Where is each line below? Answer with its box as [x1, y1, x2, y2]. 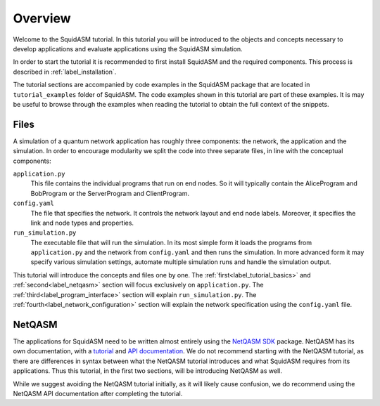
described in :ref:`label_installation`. [13, 67, 117, 76]
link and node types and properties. [30, 218, 134, 227]
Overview [13, 11, 71, 26]
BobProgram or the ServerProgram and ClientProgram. [30, 189, 190, 197]
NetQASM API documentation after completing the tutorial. [13, 389, 183, 398]
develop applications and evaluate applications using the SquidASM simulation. [13, 44, 243, 53]
